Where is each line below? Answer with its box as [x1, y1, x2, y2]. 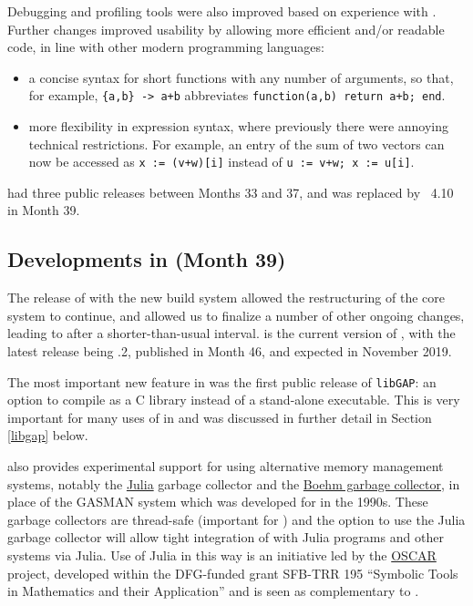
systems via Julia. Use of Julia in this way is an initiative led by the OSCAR [7, 546, 437, 565]
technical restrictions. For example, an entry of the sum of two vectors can [28, 134, 445, 153]
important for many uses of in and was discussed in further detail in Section [7, 407, 432, 426]
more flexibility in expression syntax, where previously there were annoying [28, 117, 449, 136]
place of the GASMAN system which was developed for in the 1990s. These [7, 492, 428, 511]
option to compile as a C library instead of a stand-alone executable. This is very [7, 390, 460, 409]
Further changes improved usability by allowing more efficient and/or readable [7, 19, 445, 38]
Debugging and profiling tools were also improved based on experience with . [7, 2, 437, 20]
